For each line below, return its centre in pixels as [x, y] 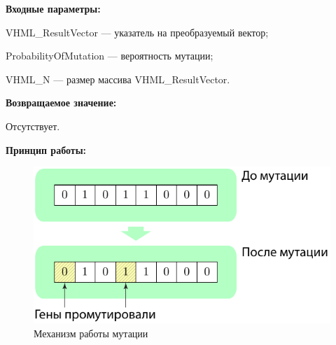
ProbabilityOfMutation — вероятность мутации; [110, 56]
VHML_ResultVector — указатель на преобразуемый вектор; [137, 32]
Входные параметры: [53, 8]
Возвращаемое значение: [61, 103]
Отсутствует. [33, 126]
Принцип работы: [46, 149]
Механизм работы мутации [91, 333]
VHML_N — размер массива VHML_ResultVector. [118, 79]
